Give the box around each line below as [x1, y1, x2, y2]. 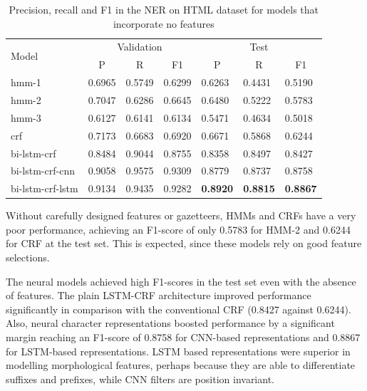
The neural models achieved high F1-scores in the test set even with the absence [6, 273, 356, 288]
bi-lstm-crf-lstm [11, 181, 78, 196]
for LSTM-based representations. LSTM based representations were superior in [6, 343, 351, 358]
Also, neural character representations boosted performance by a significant [6, 316, 335, 330]
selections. [6, 250, 50, 265]
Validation [117, 39, 162, 54]
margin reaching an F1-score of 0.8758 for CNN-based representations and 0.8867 [6, 330, 361, 345]
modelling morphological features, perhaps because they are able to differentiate [6, 358, 356, 372]
